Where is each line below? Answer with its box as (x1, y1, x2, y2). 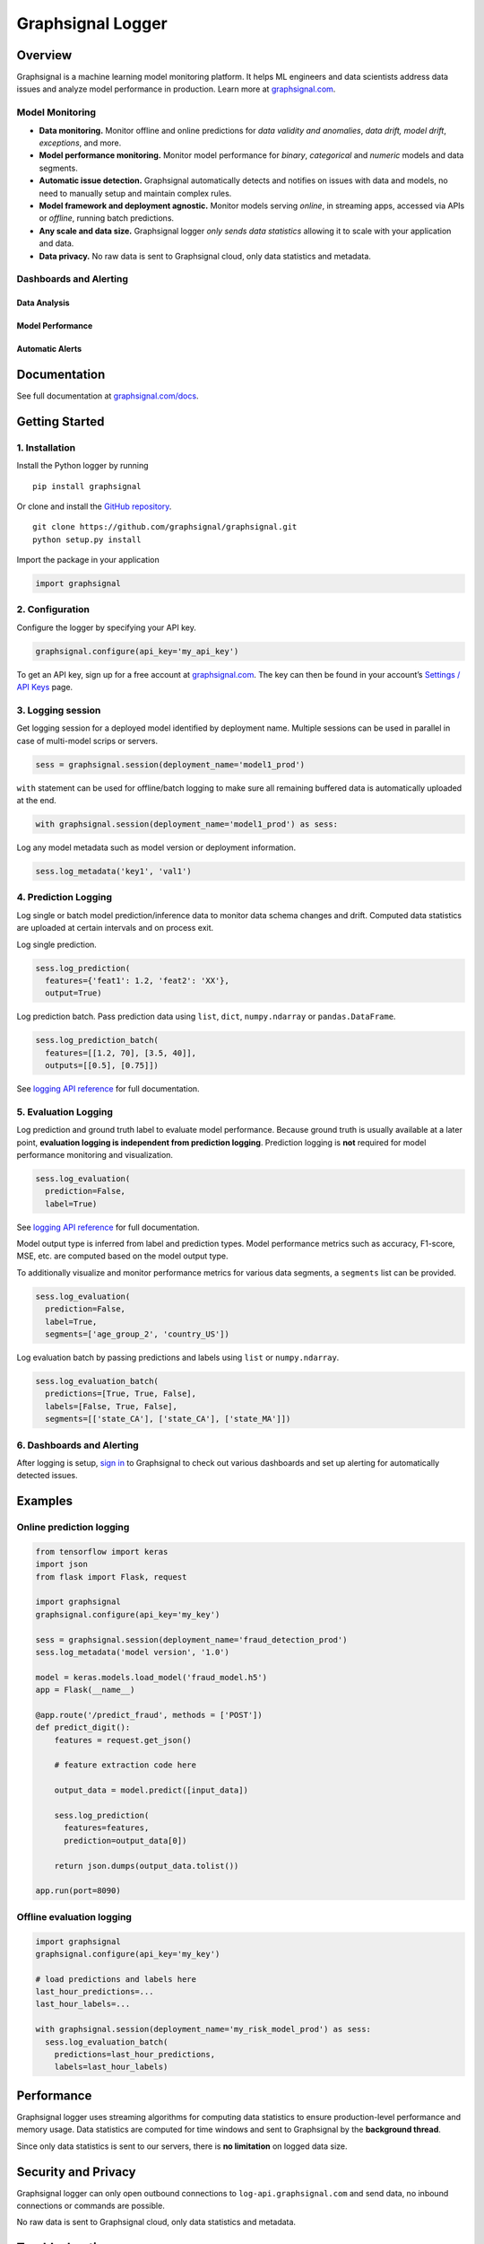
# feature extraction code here (54, 1760, 197, 1770)
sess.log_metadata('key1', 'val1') (35, 866, 192, 876)
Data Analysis (16, 297, 71, 309)
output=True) (45, 988, 102, 998)
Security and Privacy (16, 2164, 136, 2179)
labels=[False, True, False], (45, 1401, 178, 1411)
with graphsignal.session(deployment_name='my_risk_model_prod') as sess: (35, 2024, 372, 2035)
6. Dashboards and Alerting (16, 1439, 139, 1451)
